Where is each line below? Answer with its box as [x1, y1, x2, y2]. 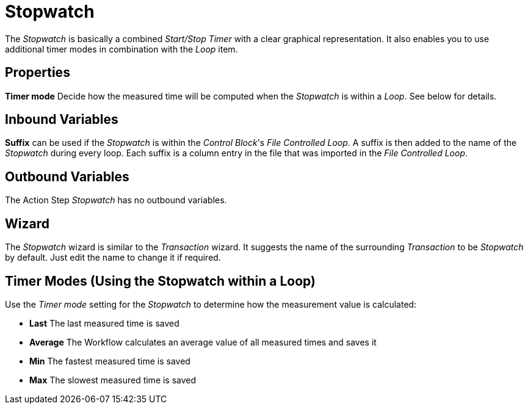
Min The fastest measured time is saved [29, 355, 190, 366]
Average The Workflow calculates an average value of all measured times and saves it [29, 336, 377, 347]
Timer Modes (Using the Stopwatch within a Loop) [5, 273, 316, 289]
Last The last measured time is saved [29, 317, 179, 328]
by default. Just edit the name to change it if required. [5, 252, 221, 263]
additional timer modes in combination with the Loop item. [5, 43, 238, 54]
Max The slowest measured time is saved [29, 374, 197, 385]
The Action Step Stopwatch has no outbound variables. [5, 195, 227, 206]
